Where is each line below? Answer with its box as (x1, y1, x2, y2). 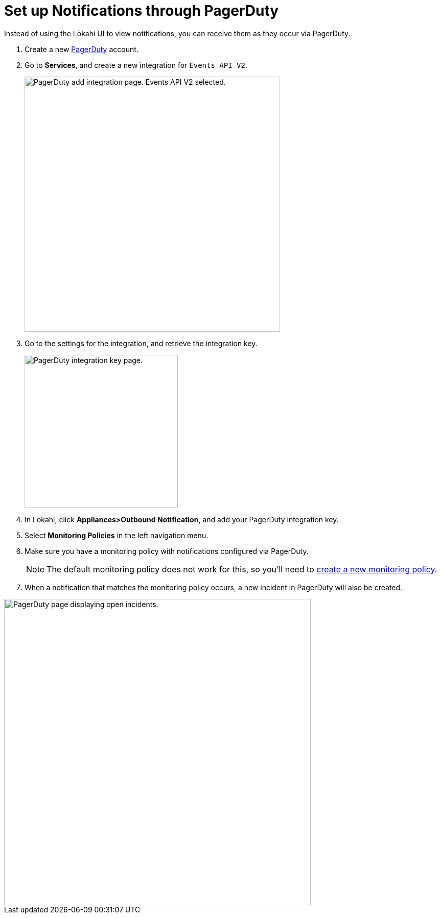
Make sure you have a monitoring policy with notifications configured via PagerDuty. (25, 546, 309, 555)
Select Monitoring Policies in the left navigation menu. (25, 530, 208, 540)
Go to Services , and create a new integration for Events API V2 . (25, 60, 247, 69)
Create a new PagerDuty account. (25, 44, 138, 54)
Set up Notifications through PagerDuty (4, 2, 279, 19)
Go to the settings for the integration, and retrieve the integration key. (25, 339, 258, 348)
